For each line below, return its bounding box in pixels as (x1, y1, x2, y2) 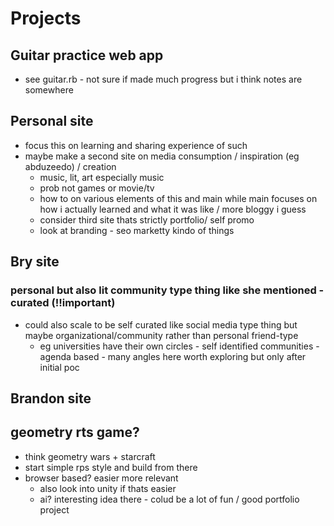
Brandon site (10, 390, 92, 407)
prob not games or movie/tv (39, 182, 155, 194)
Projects (10, 7, 82, 30)
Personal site (10, 113, 94, 130)
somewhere (24, 84, 74, 96)
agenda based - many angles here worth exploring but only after (39, 350, 307, 362)
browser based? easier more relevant (24, 472, 179, 484)
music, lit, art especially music (39, 171, 165, 183)
